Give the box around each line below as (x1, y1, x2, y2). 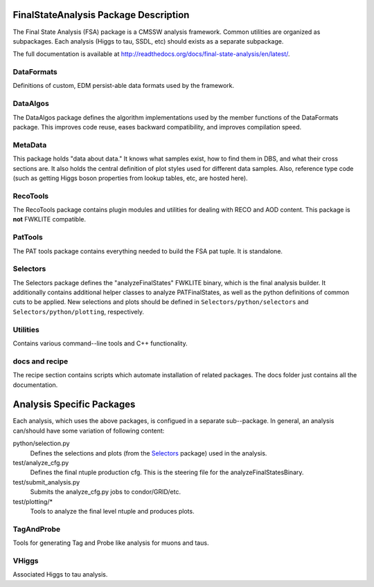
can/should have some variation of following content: (12, 426, 165, 435)
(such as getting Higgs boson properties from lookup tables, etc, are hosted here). (12, 174, 249, 182)
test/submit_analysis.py (12, 478, 80, 486)
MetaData (12, 140, 47, 150)
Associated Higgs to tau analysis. (12, 570, 108, 579)
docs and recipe (12, 356, 69, 366)
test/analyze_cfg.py (12, 459, 69, 467)
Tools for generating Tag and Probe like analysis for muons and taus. (12, 539, 209, 547)
